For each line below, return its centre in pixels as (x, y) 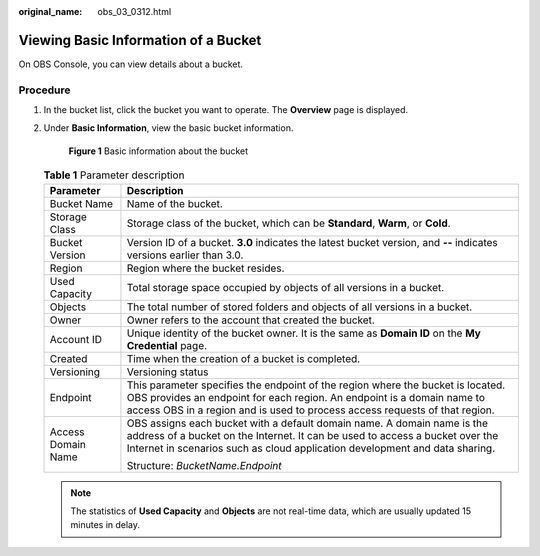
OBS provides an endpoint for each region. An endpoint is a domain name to (305, 397)
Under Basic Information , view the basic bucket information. (168, 128)
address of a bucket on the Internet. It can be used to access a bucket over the (312, 435)
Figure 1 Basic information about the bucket (158, 151)
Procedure (44, 90)
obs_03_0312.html (134, 11)
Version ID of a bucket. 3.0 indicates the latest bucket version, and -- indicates (312, 242)
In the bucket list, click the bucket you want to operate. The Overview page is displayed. (226, 110)
